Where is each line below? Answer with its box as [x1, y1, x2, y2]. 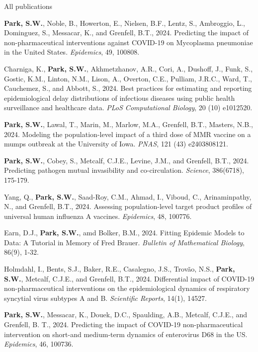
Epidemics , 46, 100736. [4, 339, 74, 349]
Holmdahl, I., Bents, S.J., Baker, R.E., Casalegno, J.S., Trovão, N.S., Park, [4, 264, 235, 274]
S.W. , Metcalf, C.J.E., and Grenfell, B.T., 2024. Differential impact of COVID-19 [4, 273, 255, 283]
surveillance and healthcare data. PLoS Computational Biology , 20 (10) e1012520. [4, 102, 253, 113]
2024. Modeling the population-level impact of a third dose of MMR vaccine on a [4, 129, 251, 139]
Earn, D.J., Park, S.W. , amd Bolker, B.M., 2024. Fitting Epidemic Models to [4, 227, 245, 238]
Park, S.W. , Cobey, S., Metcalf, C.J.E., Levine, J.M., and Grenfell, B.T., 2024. [4, 155, 249, 165]
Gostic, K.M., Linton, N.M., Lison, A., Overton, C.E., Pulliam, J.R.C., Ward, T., [4, 73, 252, 83]
